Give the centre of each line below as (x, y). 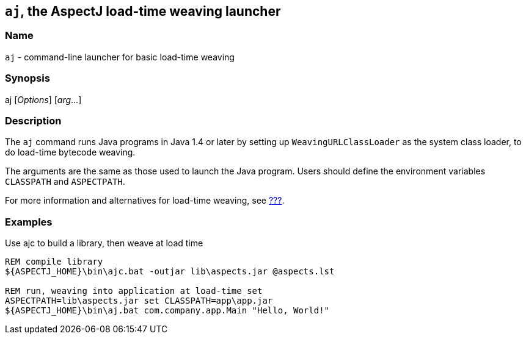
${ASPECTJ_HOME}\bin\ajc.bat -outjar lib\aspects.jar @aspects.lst (170, 272)
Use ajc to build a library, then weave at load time (104, 243)
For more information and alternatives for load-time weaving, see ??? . (145, 201)
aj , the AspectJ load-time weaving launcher (143, 11)
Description (33, 120)
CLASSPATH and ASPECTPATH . (65, 182)
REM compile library (54, 262)
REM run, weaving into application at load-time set (134, 291)
